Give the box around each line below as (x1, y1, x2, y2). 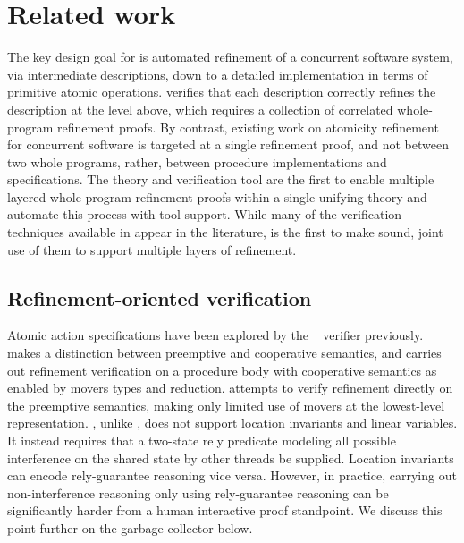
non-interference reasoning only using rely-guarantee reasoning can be (7, 483, 389, 502)
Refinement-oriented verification (7, 284, 312, 311)
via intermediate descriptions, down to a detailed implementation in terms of (7, 64, 428, 83)
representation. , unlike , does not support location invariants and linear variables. (7, 413, 458, 432)
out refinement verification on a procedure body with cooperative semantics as (7, 361, 437, 379)
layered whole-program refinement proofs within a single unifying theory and (7, 187, 427, 206)
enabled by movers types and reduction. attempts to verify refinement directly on (7, 378, 453, 397)
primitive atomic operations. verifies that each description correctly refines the (7, 82, 436, 101)
